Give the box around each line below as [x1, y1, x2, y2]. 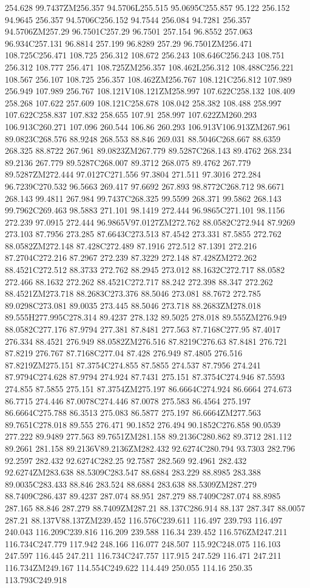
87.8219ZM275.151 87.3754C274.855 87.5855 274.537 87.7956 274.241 [5, 358, 261, 371]
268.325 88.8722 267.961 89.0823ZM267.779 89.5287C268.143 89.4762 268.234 [5, 144, 292, 157]
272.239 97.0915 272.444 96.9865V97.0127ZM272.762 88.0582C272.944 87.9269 [5, 215, 295, 228]
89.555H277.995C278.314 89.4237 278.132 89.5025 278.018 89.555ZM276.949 [5, 311, 287, 323]
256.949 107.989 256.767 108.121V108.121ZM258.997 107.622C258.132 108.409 [5, 85, 295, 97]
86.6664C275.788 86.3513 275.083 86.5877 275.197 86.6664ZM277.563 [5, 406, 261, 419]
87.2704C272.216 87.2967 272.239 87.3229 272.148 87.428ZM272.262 [5, 251, 257, 264]
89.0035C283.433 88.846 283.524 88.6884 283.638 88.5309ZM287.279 [5, 477, 257, 490]
